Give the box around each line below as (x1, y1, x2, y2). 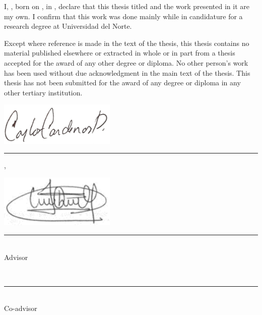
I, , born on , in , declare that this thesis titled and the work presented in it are (4, 1, 250, 11)
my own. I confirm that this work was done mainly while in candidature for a (4, 11, 243, 21)
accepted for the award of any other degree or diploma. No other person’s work (4, 57, 248, 68)
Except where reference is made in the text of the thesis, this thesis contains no (4, 37, 249, 48)
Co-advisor (4, 303, 37, 313)
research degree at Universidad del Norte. (4, 21, 132, 31)
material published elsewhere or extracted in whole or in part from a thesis (4, 47, 235, 58)
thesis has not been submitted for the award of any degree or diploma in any (4, 77, 241, 88)
